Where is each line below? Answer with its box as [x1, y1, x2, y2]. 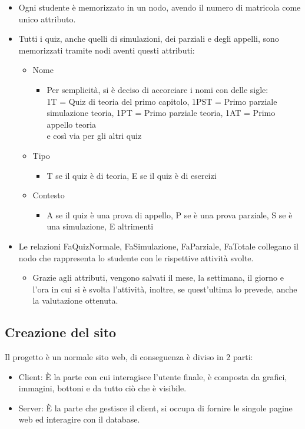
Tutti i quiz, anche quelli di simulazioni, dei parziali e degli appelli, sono [18, 32, 279, 45]
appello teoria [47, 118, 97, 130]
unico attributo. [18, 12, 76, 25]
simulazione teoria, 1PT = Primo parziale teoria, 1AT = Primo [47, 107, 276, 119]
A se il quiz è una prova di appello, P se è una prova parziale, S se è [47, 208, 293, 221]
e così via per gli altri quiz [47, 129, 142, 142]
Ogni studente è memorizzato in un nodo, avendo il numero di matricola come [18, 1, 301, 13]
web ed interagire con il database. [18, 413, 140, 425]
